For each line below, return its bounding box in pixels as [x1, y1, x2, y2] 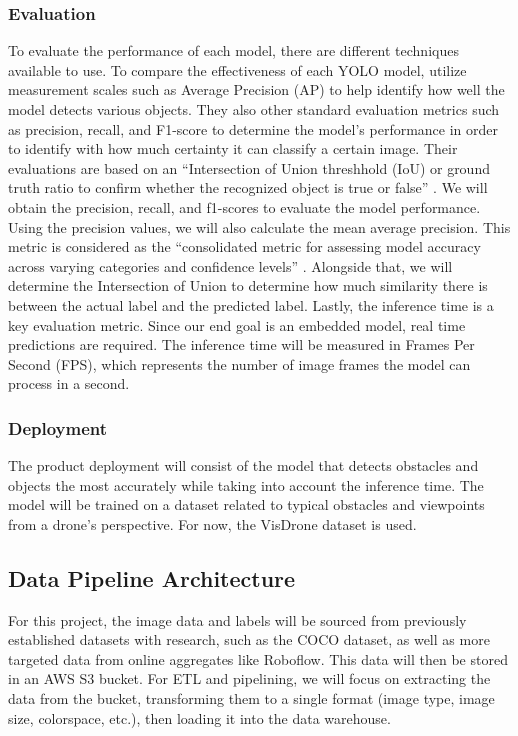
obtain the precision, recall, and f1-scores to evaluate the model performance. [8, 196, 481, 217]
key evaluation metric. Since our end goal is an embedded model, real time [8, 314, 466, 335]
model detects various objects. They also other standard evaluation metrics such [8, 99, 500, 119]
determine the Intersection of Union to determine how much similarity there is [8, 275, 488, 296]
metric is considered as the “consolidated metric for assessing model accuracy [8, 236, 481, 257]
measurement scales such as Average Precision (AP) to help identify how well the [8, 79, 505, 100]
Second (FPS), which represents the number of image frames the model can [8, 353, 471, 374]
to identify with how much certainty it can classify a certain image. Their [8, 138, 458, 159]
